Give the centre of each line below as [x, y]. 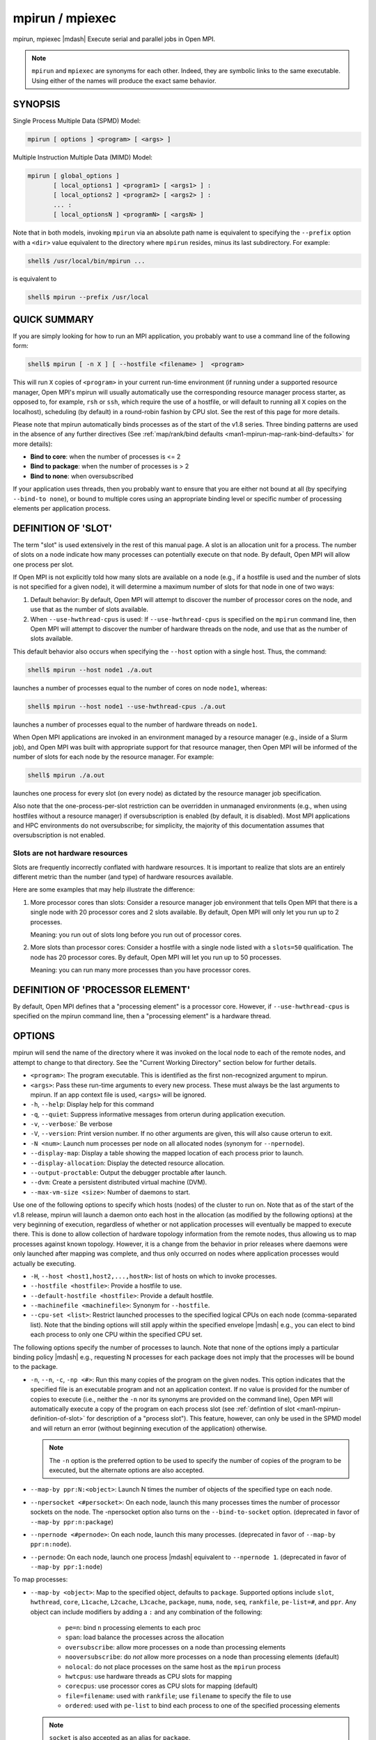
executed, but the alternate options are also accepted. [127, 1470]
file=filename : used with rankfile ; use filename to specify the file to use [178, 1695]
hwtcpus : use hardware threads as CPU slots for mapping [149, 1676]
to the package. [36, 1367]
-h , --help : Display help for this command [92, 1105]
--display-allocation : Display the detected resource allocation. [128, 1163]
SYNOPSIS [37, 104]
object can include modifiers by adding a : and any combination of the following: [146, 1612]
